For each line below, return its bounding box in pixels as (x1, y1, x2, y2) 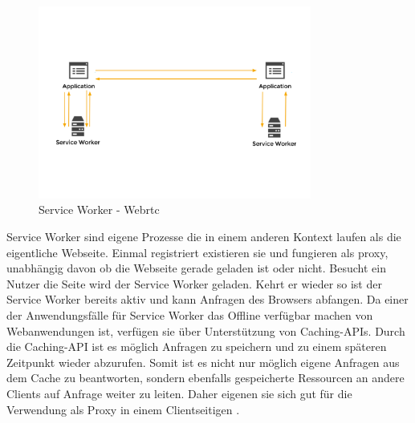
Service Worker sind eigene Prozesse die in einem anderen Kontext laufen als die (6, 228, 401, 244)
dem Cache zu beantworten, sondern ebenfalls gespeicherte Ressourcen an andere (6, 369, 405, 386)
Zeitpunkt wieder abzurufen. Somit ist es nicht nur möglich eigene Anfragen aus (6, 353, 400, 370)
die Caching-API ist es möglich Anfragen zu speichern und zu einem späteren (6, 338, 387, 355)
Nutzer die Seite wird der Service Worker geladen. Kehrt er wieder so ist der (6, 275, 382, 292)
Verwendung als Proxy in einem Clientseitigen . (6, 401, 240, 417)
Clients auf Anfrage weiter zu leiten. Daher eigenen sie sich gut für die (6, 385, 352, 401)
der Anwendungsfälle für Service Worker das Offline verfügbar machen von (6, 306, 373, 323)
